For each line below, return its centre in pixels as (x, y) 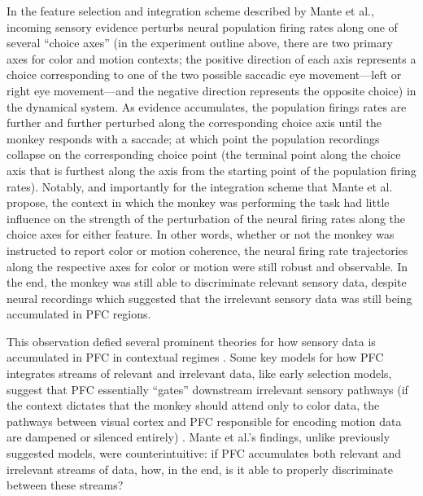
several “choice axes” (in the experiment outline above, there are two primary (200, 43)
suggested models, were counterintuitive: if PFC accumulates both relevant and (204, 453)
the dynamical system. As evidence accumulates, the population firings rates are (207, 106)
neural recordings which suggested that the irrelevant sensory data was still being (209, 298)
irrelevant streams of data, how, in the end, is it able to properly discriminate (200, 469)
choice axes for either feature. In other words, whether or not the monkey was (201, 234)
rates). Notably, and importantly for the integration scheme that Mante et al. (200, 186)
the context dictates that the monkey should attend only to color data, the (193, 405)
